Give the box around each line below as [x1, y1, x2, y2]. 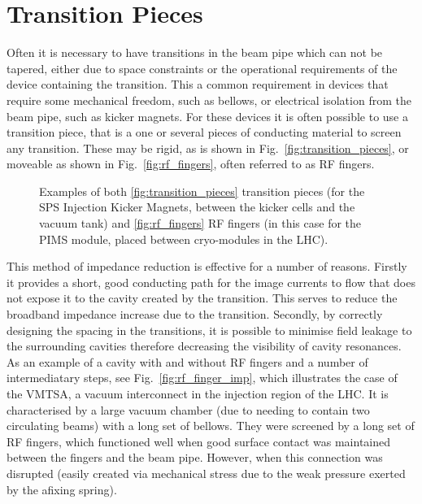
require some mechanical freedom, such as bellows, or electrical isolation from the [7, 91, 411, 108]
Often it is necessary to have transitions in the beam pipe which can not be [7, 44, 383, 61]
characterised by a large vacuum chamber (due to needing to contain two [7, 401, 370, 418]
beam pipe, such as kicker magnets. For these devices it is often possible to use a [7, 107, 409, 124]
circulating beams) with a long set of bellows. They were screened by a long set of [7, 417, 415, 434]
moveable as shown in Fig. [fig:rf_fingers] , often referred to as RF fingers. [7, 155, 375, 172]
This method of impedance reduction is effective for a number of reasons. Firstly [7, 258, 407, 275]
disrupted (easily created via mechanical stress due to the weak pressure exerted [7, 464, 406, 481]
